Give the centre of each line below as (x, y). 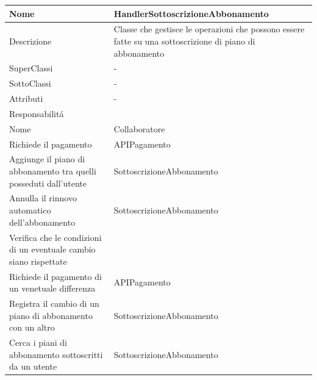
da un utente (33, 366)
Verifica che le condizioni (55, 237)
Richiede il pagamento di (55, 276)
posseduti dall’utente (48, 183)
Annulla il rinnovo (43, 198)
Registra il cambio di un (54, 303)
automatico (30, 210)
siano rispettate (38, 261)
